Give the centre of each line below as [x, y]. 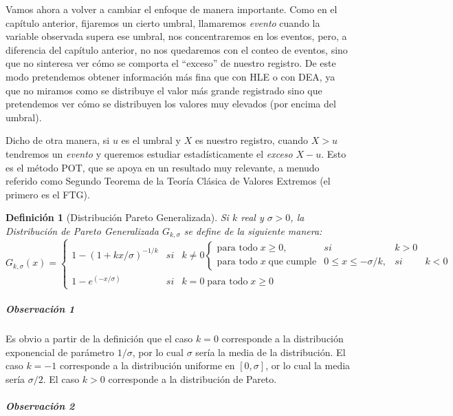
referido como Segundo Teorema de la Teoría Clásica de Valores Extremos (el [168, 181]
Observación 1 [40, 309]
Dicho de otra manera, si [58, 140]
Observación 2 [40, 405]
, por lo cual [158, 352]
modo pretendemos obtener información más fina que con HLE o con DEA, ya [170, 76]
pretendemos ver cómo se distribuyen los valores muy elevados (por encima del [171, 104]
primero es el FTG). [48, 194]
